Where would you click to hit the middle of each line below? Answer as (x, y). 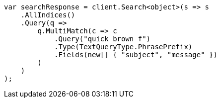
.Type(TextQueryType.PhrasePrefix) (123, 47)
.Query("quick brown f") (103, 39)
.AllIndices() (48, 15)
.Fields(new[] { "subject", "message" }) (136, 55)
